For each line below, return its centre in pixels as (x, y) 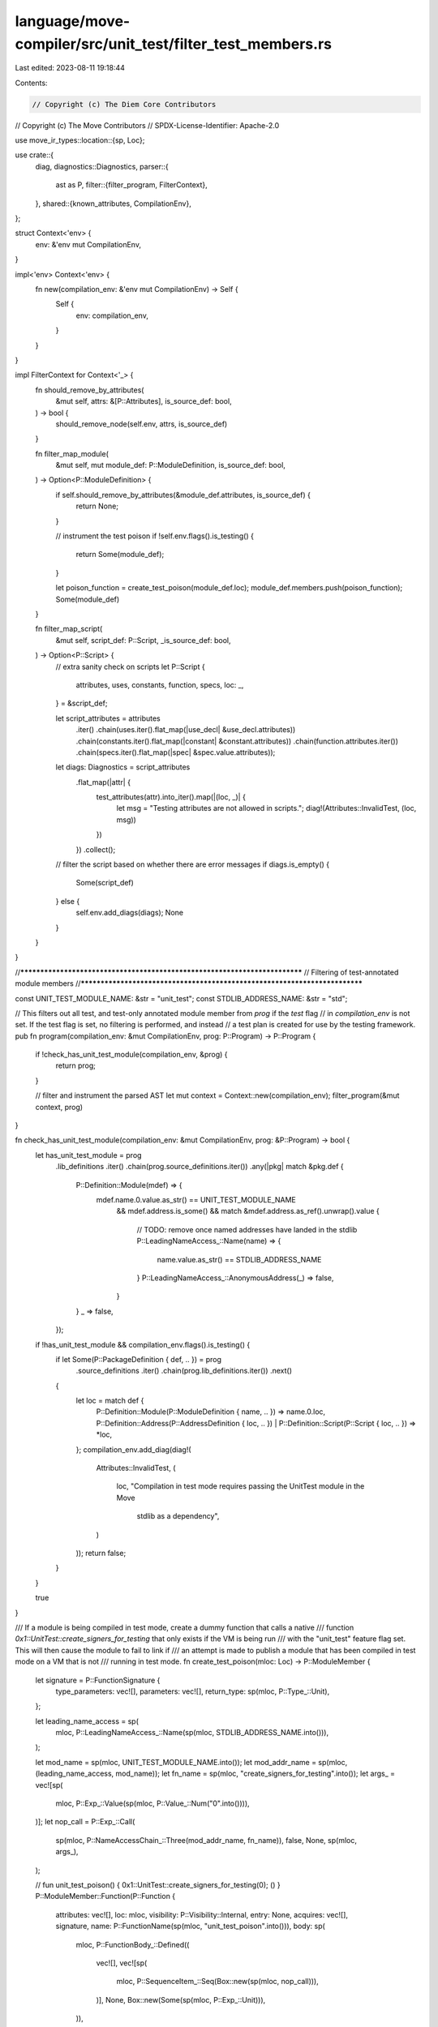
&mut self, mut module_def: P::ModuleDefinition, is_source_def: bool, (170, 465)
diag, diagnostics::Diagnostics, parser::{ (102, 166)
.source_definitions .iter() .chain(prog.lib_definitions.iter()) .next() (184, 1371)
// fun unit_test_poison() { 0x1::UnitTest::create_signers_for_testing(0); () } (158, 1884)
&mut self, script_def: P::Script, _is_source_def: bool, (143, 640)
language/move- (73, 21)
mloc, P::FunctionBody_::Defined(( (133, 1944)
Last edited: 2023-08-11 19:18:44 (70, 68)
